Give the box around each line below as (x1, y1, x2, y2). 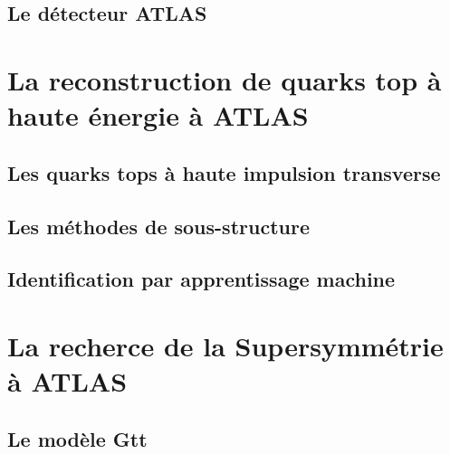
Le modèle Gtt (7, 424, 148, 452)
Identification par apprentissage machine (7, 265, 396, 293)
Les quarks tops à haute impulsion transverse (7, 158, 441, 186)
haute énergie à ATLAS (7, 97, 309, 134)
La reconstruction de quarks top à (7, 61, 442, 98)
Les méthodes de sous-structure (7, 212, 310, 240)
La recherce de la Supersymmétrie (7, 326, 444, 364)
